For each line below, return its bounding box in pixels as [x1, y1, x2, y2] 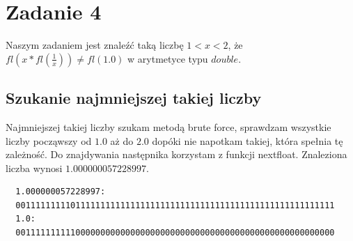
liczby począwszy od [6, 133, 92, 148]
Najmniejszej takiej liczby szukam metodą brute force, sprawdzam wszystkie [6, 119, 331, 134]
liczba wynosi [6, 160, 63, 175]
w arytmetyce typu [127, 51, 208, 65]
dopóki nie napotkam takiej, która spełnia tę [152, 133, 343, 148]
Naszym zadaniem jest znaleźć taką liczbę [6, 38, 184, 52]
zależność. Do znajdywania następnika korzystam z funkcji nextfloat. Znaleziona [6, 147, 347, 162]
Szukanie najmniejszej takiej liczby [6, 87, 262, 109]
